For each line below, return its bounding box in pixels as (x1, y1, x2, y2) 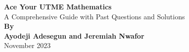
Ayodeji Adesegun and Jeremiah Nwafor (4, 30, 144, 41)
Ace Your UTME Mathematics (4, 1, 112, 11)
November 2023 (4, 40, 51, 51)
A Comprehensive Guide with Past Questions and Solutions (4, 11, 185, 21)
